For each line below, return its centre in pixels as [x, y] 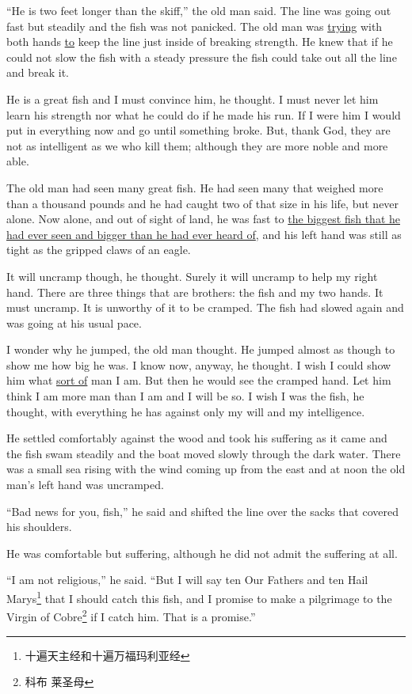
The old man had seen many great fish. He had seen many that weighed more [195, 187]
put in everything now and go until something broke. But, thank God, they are [198, 130]
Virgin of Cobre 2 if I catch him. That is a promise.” [131, 615]
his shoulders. [39, 527]
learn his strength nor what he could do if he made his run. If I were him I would [204, 114]
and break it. [38, 72]
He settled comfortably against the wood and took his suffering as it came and [197, 438]
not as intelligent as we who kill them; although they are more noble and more [197, 145]
